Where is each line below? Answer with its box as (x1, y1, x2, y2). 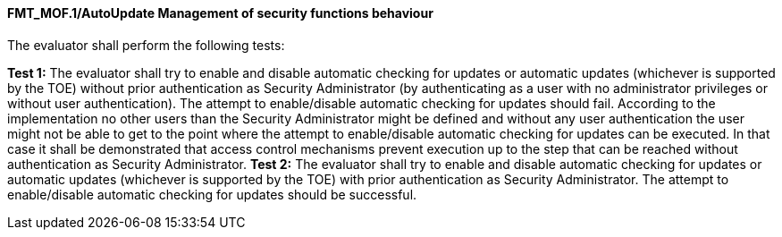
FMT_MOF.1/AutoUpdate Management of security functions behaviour (7, 5, 433, 21)
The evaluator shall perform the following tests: (7, 37, 285, 53)
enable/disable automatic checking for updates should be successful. (7, 186, 417, 202)
